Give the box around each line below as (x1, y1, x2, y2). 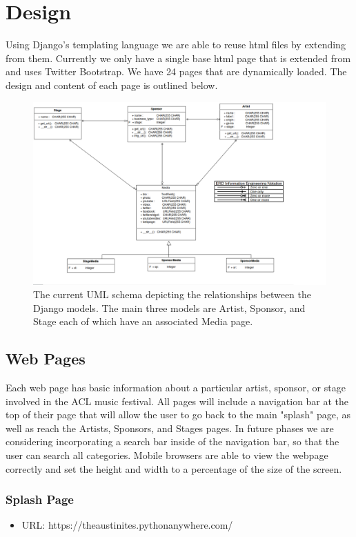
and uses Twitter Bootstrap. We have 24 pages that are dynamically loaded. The (6, 64, 347, 79)
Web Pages (6, 348, 86, 369)
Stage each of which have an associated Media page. (33, 314, 253, 329)
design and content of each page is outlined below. (6, 77, 218, 92)
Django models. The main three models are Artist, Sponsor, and (33, 300, 306, 315)
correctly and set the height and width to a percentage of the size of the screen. (6, 461, 342, 476)
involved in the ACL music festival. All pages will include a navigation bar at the (6, 393, 349, 408)
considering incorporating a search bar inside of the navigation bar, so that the (6, 434, 339, 449)
